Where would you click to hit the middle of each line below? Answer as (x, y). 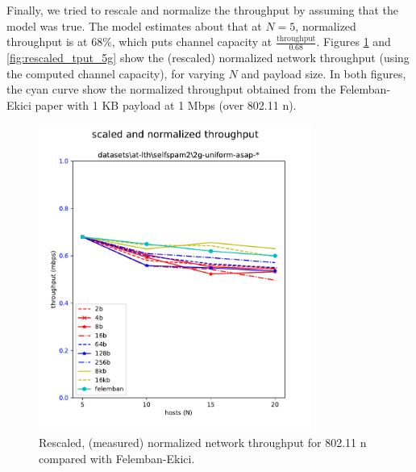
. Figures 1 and (354, 42)
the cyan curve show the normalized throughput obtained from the (171, 89)
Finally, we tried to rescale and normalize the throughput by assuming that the (202, 10)
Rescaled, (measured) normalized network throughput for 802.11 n (203, 443)
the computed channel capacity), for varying (116, 73)
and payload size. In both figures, (324, 73)
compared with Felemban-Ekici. (117, 458)
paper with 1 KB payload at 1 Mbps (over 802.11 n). (166, 104)
